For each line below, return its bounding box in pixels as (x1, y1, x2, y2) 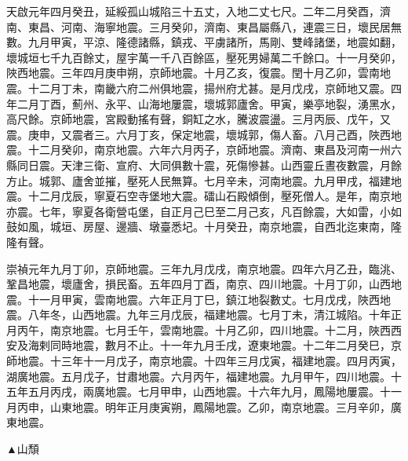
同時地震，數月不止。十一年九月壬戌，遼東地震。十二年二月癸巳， (49, 337, 391, 353)
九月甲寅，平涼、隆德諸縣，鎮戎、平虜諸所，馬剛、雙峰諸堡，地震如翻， (27, 34, 402, 50)
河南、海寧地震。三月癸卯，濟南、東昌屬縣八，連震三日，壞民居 (60, 18, 391, 35)
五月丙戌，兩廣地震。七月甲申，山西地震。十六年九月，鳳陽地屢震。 (27, 383, 380, 400)
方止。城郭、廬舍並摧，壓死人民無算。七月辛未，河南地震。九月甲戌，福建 (6, 172, 391, 188)
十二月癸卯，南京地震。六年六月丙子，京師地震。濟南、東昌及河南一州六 (27, 141, 402, 158)
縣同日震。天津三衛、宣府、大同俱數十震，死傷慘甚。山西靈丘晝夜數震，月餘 (6, 156, 402, 173)
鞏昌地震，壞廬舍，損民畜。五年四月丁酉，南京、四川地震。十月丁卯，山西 (6, 276, 391, 292)
